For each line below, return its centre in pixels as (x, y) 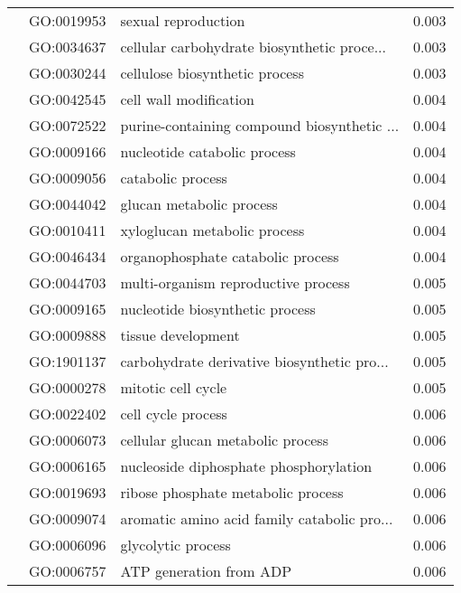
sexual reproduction (183, 20)
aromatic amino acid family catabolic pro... (257, 518)
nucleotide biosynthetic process (218, 309)
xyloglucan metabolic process (212, 230)
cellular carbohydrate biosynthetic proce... (253, 47)
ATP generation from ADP (206, 571)
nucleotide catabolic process (208, 151)
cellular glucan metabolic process (224, 440)
